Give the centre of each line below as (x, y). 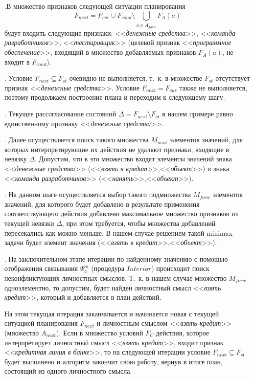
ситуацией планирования (41, 323)
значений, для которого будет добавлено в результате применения (102, 204)
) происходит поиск (180, 268)
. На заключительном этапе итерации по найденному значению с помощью (116, 258)
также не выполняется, (213, 87)
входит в (17, 61)
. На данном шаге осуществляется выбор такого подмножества (98, 194)
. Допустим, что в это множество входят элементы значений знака (133, 159)
